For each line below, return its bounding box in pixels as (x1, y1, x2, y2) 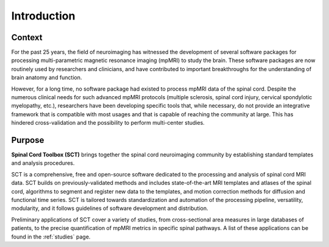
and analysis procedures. (11, 159, 75, 167)
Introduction (11, 9, 76, 23)
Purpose (11, 135, 44, 145)
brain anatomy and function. (11, 74, 82, 82)
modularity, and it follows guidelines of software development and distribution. (11, 204, 208, 212)
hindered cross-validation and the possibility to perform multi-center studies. (11, 119, 205, 127)
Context (11, 32, 43, 43)
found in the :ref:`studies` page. (11, 233, 91, 240)
